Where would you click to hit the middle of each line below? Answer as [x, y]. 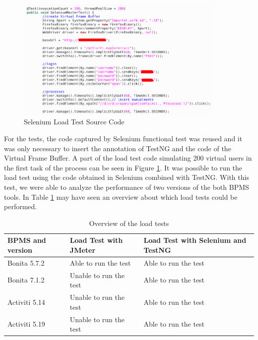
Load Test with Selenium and [195, 240]
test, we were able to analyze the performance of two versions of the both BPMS [127, 187]
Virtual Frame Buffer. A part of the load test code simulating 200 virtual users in [128, 158]
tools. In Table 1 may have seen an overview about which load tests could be [121, 197]
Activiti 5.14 [26, 302]
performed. [21, 206]
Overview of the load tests [129, 223]
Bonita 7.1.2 [26, 280]
